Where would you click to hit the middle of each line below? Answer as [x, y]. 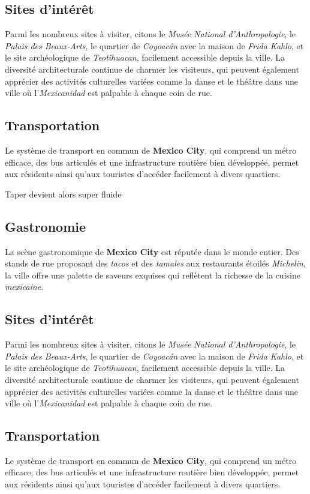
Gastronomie [46, 226]
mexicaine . [24, 287]
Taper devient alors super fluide [63, 194]
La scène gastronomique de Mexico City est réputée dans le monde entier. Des [152, 251]
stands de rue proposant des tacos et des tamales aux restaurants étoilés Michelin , [155, 263]
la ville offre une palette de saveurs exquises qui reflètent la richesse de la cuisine [153, 275]
